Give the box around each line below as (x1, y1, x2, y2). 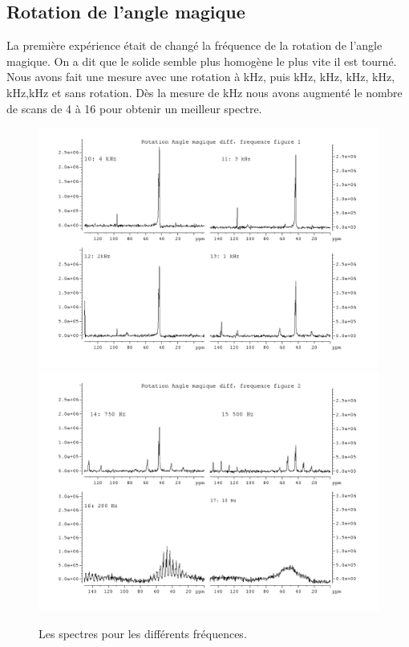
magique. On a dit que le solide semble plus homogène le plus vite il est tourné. (6, 52, 397, 69)
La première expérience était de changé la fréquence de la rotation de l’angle (6, 37, 383, 54)
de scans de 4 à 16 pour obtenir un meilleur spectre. (6, 100, 262, 116)
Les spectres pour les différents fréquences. (38, 625, 247, 642)
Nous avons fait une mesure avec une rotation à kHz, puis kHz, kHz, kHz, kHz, (6, 68, 395, 85)
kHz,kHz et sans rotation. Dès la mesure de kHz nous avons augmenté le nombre (6, 83, 403, 100)
